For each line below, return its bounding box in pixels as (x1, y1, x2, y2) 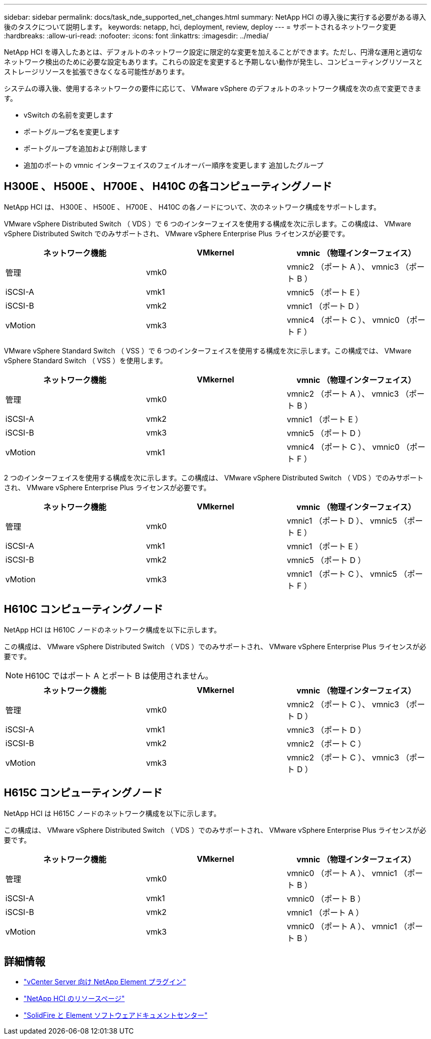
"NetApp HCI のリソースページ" (24, 994, 125, 1003)
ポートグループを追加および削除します (24, 144, 148, 153)
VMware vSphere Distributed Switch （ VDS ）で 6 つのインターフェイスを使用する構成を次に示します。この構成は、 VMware (4, 219, 411, 228)
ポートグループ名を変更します (24, 127, 120, 136)
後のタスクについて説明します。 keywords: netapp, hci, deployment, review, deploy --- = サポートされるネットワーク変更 (4, 23, 397, 31)
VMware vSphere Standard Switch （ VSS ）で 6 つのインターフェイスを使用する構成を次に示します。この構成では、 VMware (4, 346, 412, 355)
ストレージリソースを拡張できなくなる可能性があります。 (4, 67, 189, 76)
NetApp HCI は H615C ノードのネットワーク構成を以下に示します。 (4, 809, 221, 818)
